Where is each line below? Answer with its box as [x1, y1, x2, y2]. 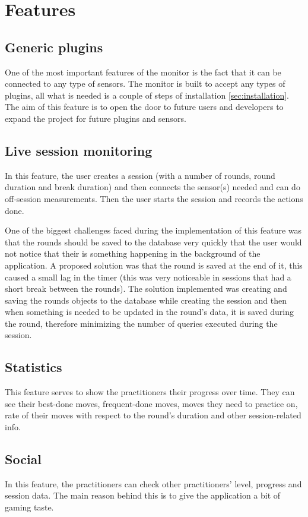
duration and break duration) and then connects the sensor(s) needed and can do [5, 181, 300, 193]
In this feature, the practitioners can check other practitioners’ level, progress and [5, 477, 302, 490]
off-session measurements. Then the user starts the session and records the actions [5, 192, 303, 204]
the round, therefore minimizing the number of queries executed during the [5, 317, 278, 329]
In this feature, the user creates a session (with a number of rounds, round [5, 169, 275, 181]
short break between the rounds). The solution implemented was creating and [5, 282, 287, 295]
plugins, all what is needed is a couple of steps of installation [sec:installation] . [5, 89, 289, 101]
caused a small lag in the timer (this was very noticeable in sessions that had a [5, 270, 291, 283]
